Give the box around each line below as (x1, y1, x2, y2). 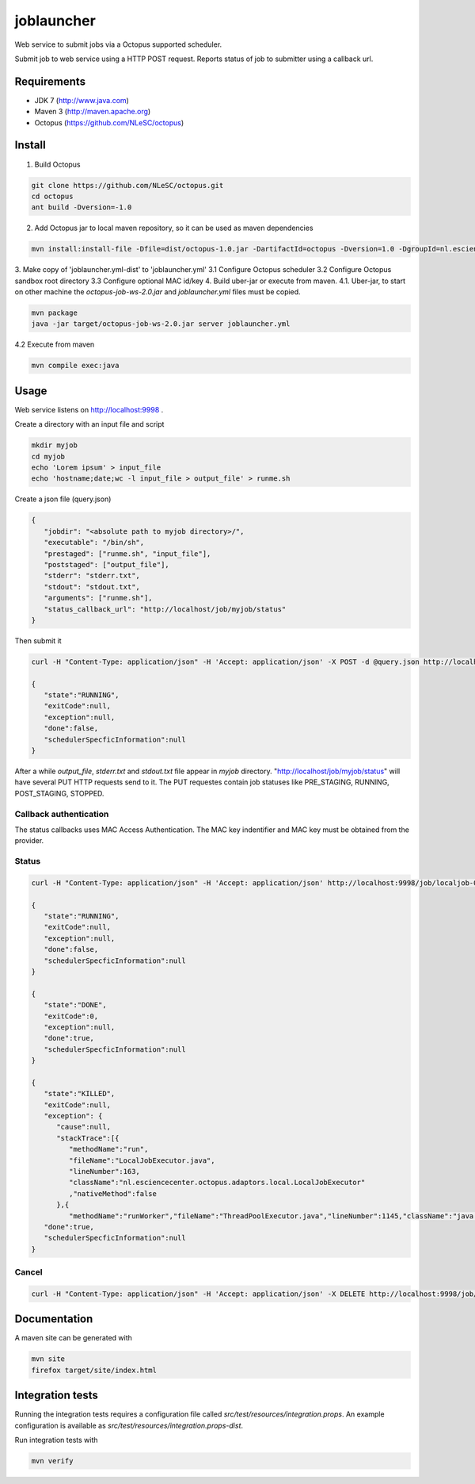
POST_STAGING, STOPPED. (14, 788, 104, 798)
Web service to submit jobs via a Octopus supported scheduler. (14, 40, 222, 49)
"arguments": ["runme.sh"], (44, 593, 154, 603)
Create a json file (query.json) (14, 494, 112, 504)
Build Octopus (34, 159, 81, 169)
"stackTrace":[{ (56, 1133, 120, 1142)
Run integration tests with (14, 1436, 98, 1445)
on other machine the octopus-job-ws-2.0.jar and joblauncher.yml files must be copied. (14, 287, 301, 297)
